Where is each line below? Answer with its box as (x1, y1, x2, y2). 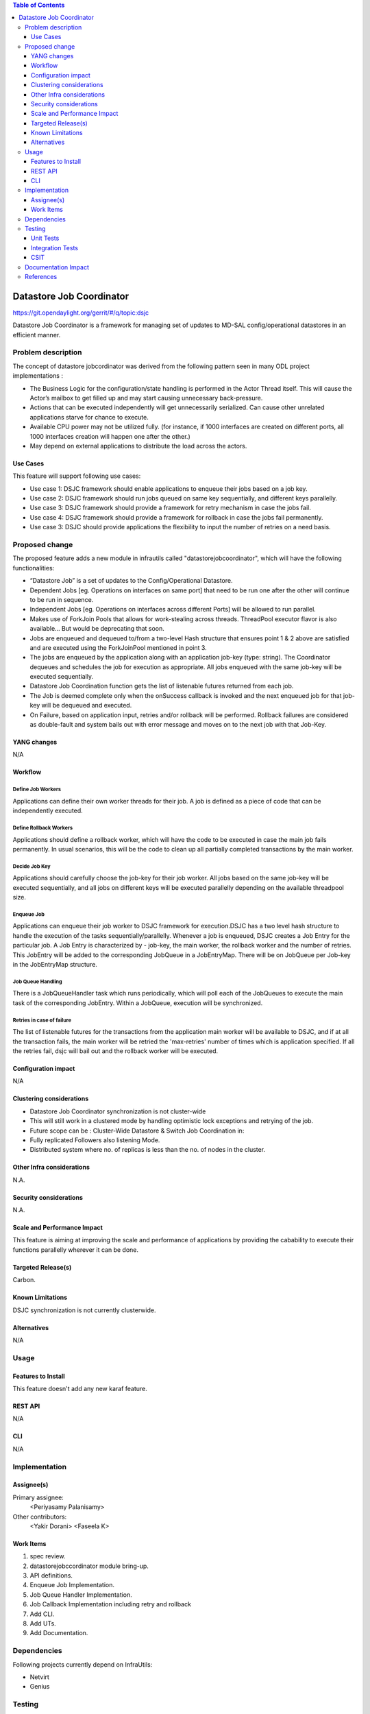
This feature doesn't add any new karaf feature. (12, 1384, 147, 1392)
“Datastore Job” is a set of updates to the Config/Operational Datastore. (29, 577, 233, 585)
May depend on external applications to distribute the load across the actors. (29, 442, 247, 450)
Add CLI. (29, 1610, 55, 1618)
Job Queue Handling (12, 978, 62, 985)
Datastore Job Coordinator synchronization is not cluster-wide (29, 1107, 206, 1115)
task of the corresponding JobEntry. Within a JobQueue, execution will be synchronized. (12, 998, 263, 1007)
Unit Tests (31, 234, 60, 243)
